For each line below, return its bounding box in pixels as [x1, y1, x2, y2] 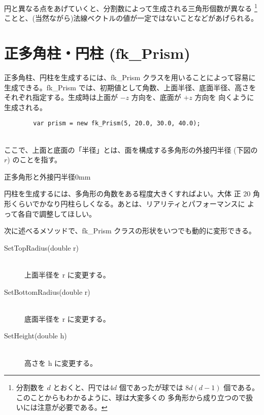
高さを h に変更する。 [24, 357, 97, 368]
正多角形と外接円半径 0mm [4, 171, 91, 182]
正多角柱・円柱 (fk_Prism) [4, 43, 190, 63]
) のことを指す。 [7, 154, 62, 165]
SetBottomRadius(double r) [4, 286, 90, 297]
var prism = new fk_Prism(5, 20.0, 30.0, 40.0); [33, 120, 201, 127]
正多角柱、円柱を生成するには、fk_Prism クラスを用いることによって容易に [4, 72, 256, 82]
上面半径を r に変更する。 [24, 269, 110, 280]
